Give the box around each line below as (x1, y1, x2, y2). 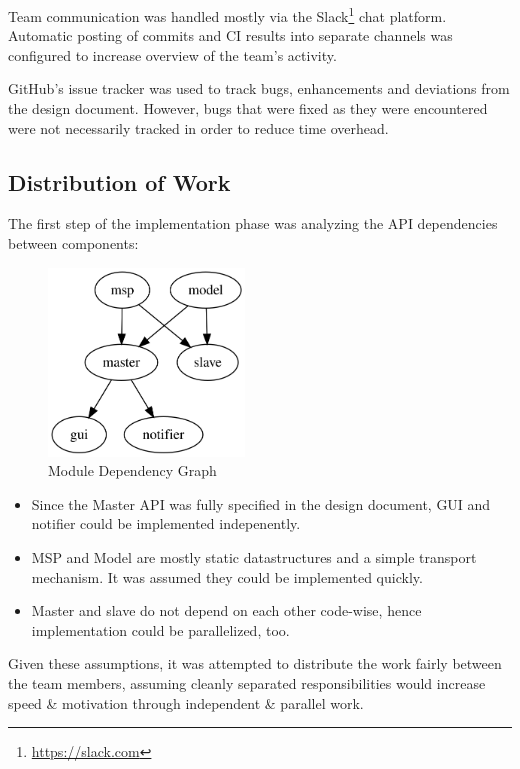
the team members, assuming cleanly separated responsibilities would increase (8, 672, 486, 693)
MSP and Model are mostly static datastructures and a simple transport (31, 546, 477, 567)
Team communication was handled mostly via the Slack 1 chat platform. (8, 3, 447, 26)
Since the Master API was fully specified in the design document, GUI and (31, 493, 491, 514)
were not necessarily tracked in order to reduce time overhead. (8, 117, 389, 138)
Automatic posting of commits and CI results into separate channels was (8, 25, 453, 46)
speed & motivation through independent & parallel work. (8, 692, 364, 713)
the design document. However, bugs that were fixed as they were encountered (8, 98, 488, 119)
